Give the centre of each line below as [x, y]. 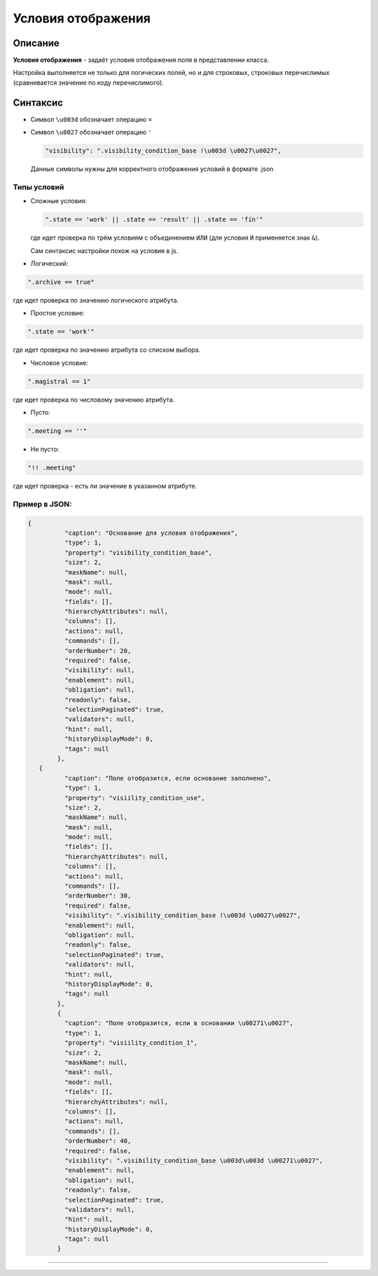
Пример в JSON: [43, 504]
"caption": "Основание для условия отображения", [151, 533]
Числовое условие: [59, 363]
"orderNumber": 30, [98, 896]
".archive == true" [61, 282]
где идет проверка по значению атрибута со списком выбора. [107, 350]
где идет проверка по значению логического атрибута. [96, 300]
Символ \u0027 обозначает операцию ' [91, 132]
